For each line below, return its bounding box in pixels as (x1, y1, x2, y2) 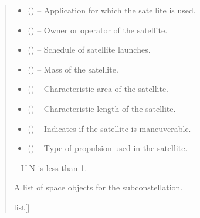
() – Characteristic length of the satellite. (28, 102, 176, 114)
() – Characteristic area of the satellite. (28, 83, 169, 95)
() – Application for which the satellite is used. (28, 4, 196, 16)
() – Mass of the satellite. (28, 63, 118, 75)
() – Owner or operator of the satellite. (28, 23, 168, 36)
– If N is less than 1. (13, 161, 87, 173)
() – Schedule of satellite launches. (28, 43, 151, 56)
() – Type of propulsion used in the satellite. (28, 142, 188, 154)
